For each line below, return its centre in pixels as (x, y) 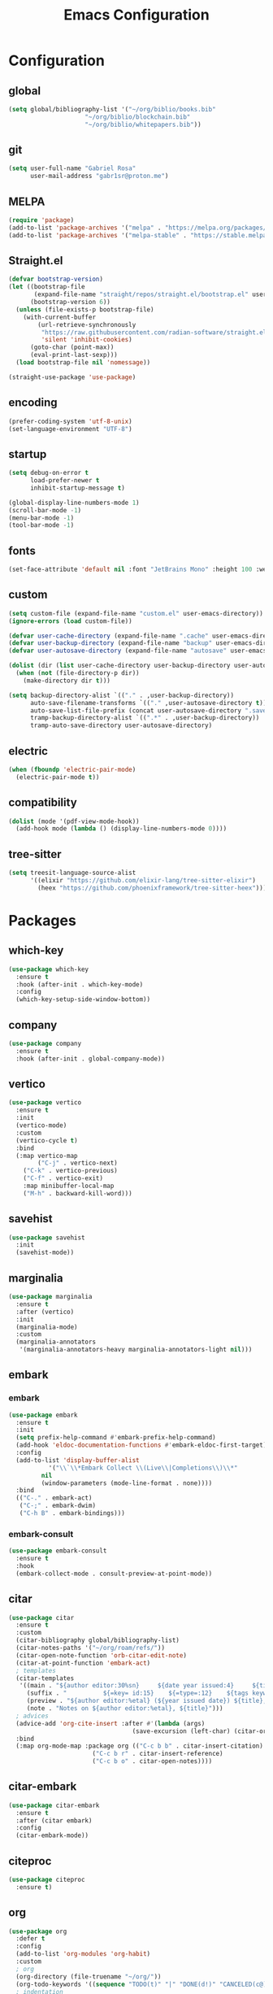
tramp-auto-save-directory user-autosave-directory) (121, 725)
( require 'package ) (41, 220)
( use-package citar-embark (54, 1805)
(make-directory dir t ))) (67, 681)
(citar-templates (45, 1678)
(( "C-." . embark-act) (54, 1498)
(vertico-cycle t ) (47, 1140)
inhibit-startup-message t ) (78, 488)
